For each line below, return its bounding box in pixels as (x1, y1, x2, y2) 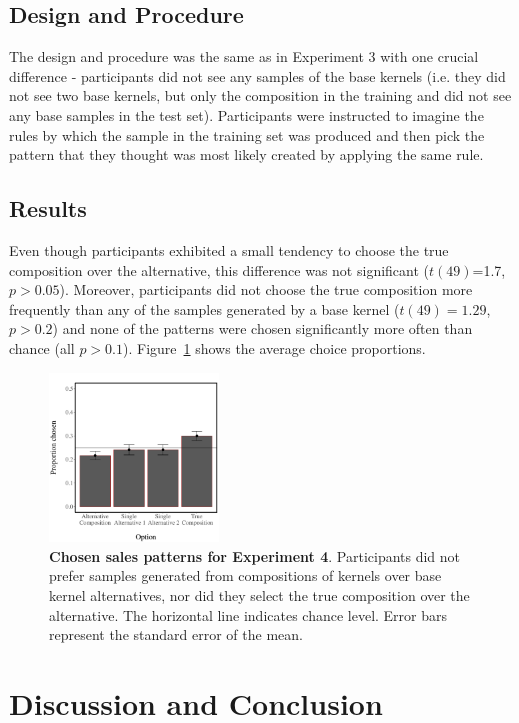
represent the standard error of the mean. (49, 624, 303, 645)
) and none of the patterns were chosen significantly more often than (52, 318, 473, 339)
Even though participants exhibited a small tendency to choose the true (9, 239, 449, 260)
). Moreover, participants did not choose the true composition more (59, 279, 473, 300)
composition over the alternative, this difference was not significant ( (9, 259, 430, 280)
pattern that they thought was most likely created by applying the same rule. (9, 144, 484, 165)
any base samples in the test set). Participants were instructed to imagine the (9, 104, 484, 125)
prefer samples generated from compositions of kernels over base (49, 565, 442, 586)
